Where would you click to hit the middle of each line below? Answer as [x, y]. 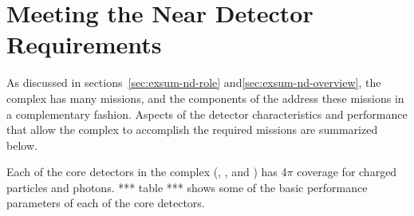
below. [22, 145]
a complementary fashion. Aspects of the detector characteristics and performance [207, 114]
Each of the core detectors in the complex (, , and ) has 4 [147, 172]
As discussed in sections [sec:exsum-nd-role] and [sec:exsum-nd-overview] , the [194, 82]
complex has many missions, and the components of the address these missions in [205, 98]
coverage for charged [347, 172]
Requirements [84, 44]
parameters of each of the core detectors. [106, 203]
